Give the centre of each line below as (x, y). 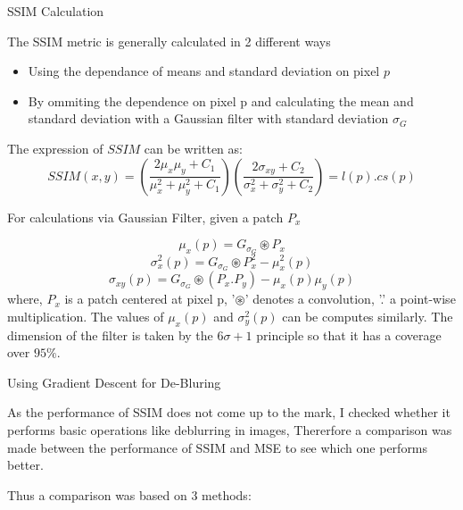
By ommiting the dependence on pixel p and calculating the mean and (221, 100)
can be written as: (193, 148)
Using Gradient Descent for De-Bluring (114, 382)
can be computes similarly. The (368, 316)
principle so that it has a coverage (349, 334)
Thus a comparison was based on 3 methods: (129, 494)
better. (25, 465)
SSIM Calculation (56, 11)
